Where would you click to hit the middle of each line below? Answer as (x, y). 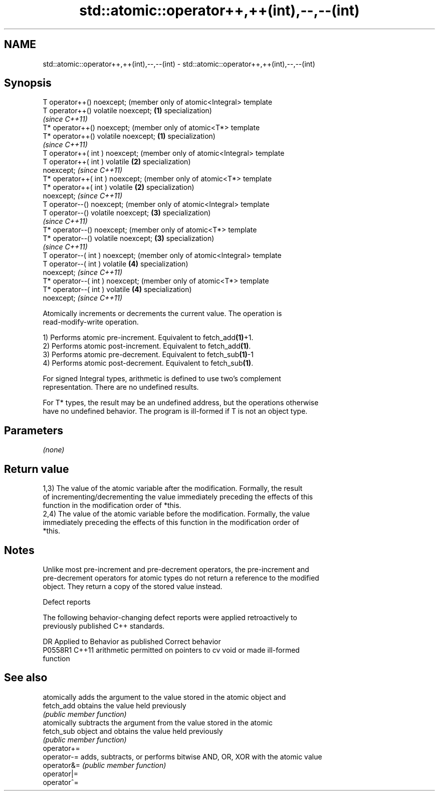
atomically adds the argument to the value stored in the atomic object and (164, 697)
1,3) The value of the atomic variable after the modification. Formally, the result (173, 488)
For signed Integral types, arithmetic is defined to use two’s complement (162, 379)
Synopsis (28, 83)
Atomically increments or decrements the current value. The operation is (162, 314)
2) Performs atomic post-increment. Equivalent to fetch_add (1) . (147, 346)
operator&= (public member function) (104, 765)
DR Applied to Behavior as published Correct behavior (132, 641)
